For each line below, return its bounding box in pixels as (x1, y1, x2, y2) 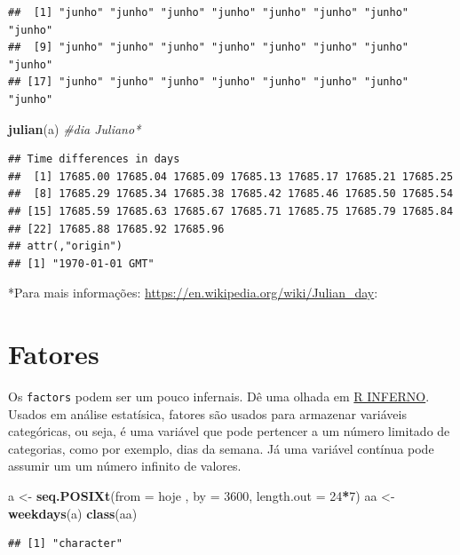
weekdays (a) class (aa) (8, 503, 138, 522)
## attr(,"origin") (8, 240, 123, 253)
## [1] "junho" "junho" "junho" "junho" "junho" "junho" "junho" (8, 6, 409, 19)
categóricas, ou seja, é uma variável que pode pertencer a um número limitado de (8, 422, 450, 440)
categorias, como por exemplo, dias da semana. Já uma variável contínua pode (8, 439, 434, 457)
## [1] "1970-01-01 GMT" (8, 257, 155, 270)
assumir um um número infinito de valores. (8, 456, 242, 475)
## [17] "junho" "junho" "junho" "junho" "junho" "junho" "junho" (8, 75, 409, 89)
